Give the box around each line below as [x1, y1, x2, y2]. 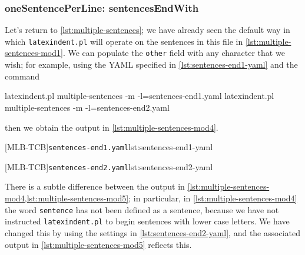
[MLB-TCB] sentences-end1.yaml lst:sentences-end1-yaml [5, 141, 213, 153]
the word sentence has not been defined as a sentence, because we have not [5, 203, 279, 216]
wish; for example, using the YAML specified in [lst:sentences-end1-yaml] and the [5, 58, 298, 71]
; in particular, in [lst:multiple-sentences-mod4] [128, 192, 297, 204]
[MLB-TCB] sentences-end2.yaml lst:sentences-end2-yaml [5, 160, 213, 173]
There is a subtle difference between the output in [5, 180, 185, 193]
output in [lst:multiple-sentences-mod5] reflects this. [5, 238, 192, 250]
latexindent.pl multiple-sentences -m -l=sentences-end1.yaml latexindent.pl [5, 90, 274, 102]
